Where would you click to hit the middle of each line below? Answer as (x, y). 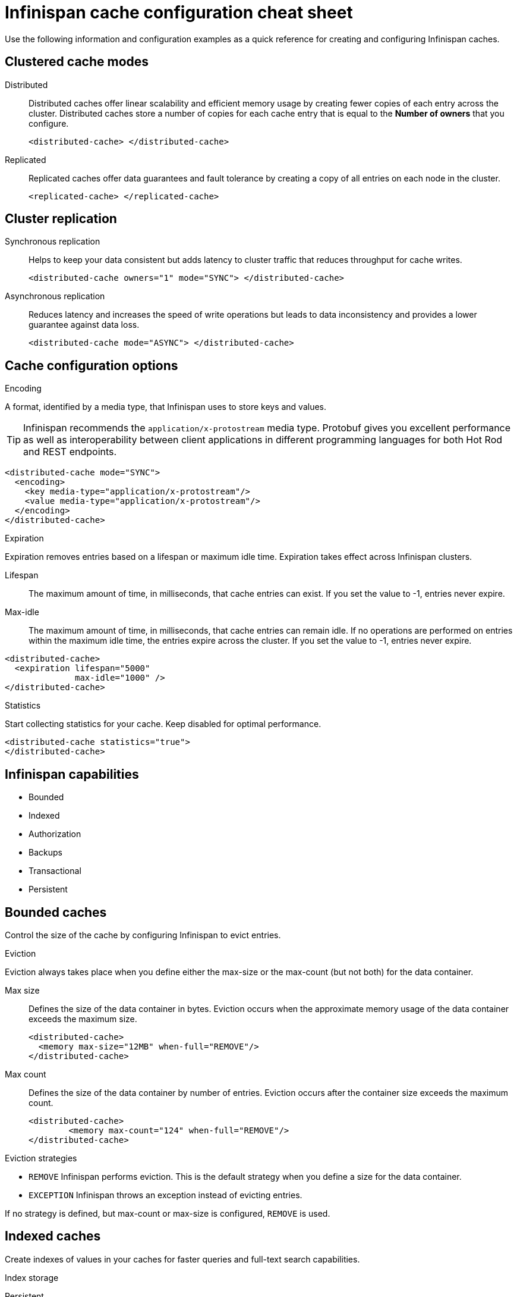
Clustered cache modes (77, 62)
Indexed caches (53, 1236)
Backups (45, 853)
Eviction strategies (41, 1158)
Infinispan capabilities (72, 774)
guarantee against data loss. (84, 325)
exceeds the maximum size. (83, 1019)
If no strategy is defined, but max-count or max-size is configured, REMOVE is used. (168, 1213)
